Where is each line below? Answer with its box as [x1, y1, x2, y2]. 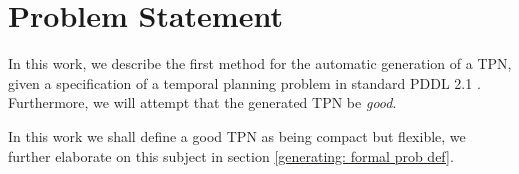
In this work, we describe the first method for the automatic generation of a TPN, [8, 53, 512, 74]
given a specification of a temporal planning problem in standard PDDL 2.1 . [8, 72, 481, 93]
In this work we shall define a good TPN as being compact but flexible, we [8, 125, 466, 146]
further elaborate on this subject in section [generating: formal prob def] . [8, 145, 454, 166]
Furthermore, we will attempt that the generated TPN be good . [8, 92, 397, 113]
